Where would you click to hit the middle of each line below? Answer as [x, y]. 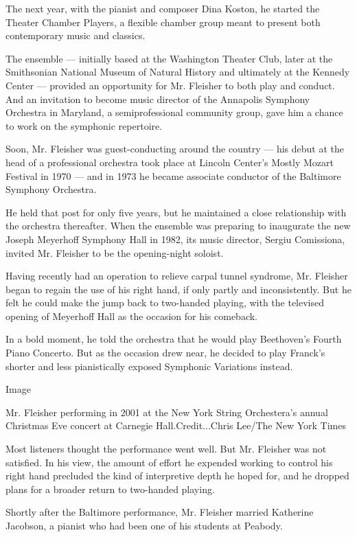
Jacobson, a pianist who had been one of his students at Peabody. [144, 525]
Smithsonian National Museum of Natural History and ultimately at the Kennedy [178, 72]
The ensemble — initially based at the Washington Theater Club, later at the [169, 58]
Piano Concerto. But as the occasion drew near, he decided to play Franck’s [165, 353]
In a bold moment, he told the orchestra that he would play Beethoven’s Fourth [174, 339]
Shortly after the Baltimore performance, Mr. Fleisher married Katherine [160, 512]
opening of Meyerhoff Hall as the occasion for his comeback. [132, 316]
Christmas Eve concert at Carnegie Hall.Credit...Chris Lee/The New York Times [176, 425]
